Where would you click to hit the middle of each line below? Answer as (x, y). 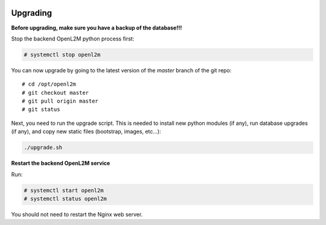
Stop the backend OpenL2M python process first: (73, 39)
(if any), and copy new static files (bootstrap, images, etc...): (86, 132)
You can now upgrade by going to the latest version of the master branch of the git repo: (121, 70)
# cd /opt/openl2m (49, 84)
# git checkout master (56, 93)
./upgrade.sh (43, 147)
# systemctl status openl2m (65, 198)
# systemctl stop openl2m (62, 55)
